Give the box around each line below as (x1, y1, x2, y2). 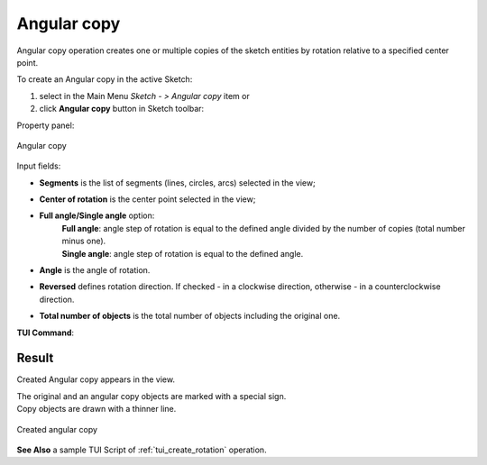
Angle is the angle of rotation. (39, 265, 151, 276)
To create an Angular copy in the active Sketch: (16, 74, 193, 85)
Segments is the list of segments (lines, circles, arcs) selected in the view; (39, 177, 316, 188)
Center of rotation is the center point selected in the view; (39, 194, 256, 205)
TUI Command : (16, 327, 75, 338)
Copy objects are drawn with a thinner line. (16, 404, 177, 415)
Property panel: (16, 120, 75, 131)
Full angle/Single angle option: (39, 210, 155, 221)
